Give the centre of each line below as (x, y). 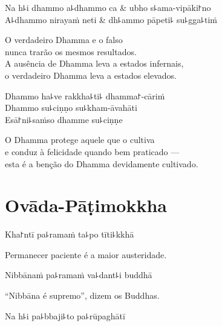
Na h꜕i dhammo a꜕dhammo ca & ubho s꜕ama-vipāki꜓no (108, 7)
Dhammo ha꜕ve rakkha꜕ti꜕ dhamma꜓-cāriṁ (85, 95)
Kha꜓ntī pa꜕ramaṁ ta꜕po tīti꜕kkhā (70, 234)
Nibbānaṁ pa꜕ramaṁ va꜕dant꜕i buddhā (79, 275)
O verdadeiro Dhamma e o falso (64, 40)
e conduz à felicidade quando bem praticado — (92, 151)
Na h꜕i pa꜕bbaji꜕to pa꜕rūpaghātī (65, 315)
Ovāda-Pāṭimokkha (86, 205)
